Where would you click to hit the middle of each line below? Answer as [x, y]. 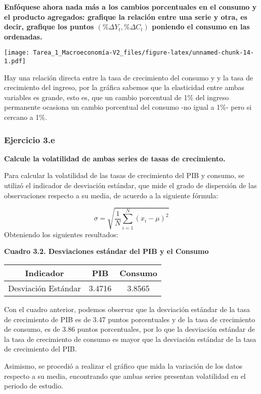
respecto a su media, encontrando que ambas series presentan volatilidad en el [125, 376]
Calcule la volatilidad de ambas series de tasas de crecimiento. [115, 158]
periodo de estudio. [34, 386]
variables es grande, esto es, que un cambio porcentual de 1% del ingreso [117, 97]
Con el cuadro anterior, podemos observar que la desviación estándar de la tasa [127, 309]
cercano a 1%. [26, 117]
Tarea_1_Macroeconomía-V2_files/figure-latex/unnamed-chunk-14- [143, 53]
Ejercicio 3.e [30, 139]
